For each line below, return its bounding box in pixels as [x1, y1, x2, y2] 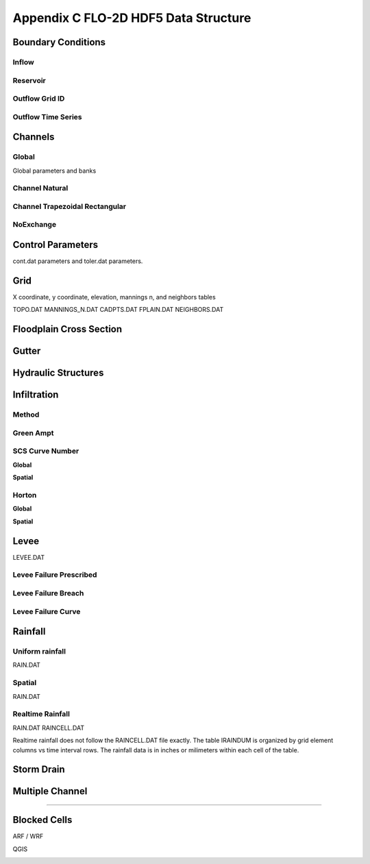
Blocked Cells [12, 814, 73, 826]
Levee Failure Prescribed [12, 570, 97, 580]
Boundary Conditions [12, 36, 106, 48]
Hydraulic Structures [12, 367, 104, 379]
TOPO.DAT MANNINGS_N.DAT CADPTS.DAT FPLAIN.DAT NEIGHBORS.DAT [12, 306, 224, 314]
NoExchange [12, 220, 57, 230]
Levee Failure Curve [12, 606, 81, 616]
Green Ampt [12, 428, 54, 438]
